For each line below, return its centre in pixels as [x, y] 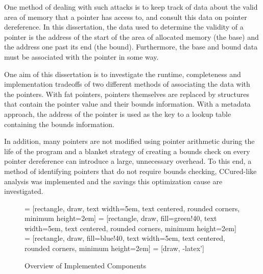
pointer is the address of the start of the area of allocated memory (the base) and [131, 36]
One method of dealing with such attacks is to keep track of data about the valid [131, 7]
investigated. [24, 191]
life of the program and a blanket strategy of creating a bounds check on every [127, 151]
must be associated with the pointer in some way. [81, 56]
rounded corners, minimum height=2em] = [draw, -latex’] [114, 248]
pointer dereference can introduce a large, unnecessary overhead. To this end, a [128, 161]
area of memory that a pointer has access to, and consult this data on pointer [126, 17]
